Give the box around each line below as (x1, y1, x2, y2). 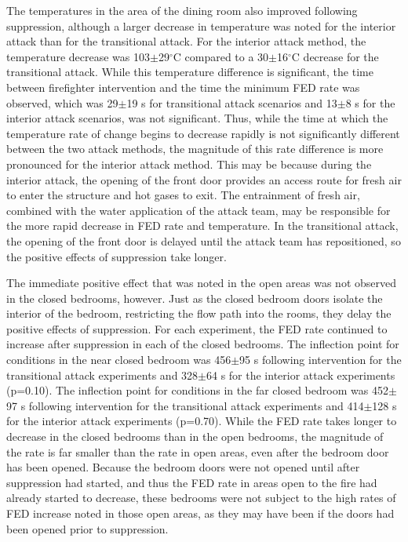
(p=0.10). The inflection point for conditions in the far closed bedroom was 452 (6, 382, 388, 398)
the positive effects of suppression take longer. (6, 248, 227, 264)
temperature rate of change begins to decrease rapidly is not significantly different (6, 125, 400, 141)
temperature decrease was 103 (6, 48, 151, 64)
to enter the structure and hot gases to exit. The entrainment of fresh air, (6, 187, 360, 203)
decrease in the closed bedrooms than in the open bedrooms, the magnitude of (6, 428, 384, 445)
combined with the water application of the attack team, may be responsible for (6, 202, 391, 218)
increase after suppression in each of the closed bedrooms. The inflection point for (6, 336, 399, 352)
